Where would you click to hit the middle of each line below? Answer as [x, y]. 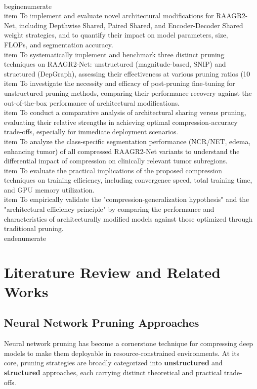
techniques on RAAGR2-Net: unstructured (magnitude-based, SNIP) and [115, 64]
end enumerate [25, 238]
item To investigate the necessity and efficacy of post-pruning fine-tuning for [120, 83]
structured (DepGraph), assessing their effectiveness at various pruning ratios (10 [127, 73]
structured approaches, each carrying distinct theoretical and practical [113, 372]
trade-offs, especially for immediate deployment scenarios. [91, 132]
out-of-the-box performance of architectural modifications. [92, 102]
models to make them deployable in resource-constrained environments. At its [122, 353]
